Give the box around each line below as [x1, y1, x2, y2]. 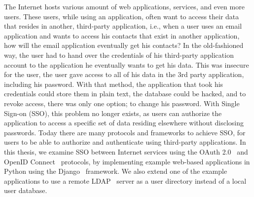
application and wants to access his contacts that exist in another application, [4, 30, 240, 40]
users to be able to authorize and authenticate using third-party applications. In [4, 137, 246, 147]
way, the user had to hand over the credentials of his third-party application [4, 49, 234, 60]
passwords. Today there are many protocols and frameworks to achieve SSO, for [4, 127, 246, 137]
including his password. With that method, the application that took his [4, 79, 223, 89]
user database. [4, 185, 47, 196]
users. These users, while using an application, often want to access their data [4, 11, 239, 21]
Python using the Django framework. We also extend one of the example [4, 166, 227, 176]
